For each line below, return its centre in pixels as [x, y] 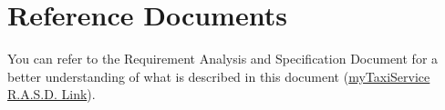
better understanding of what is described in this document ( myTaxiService [219, 76]
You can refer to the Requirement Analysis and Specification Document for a [223, 59]
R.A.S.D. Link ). [52, 94]
